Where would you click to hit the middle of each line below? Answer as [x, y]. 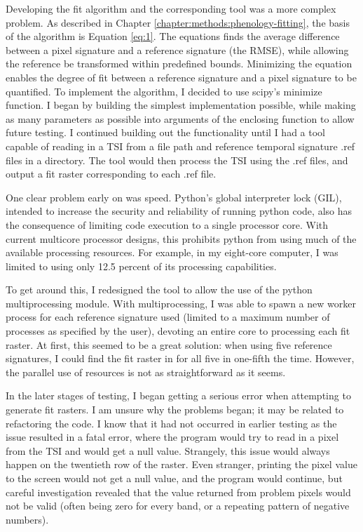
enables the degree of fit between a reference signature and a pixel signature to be [181, 77]
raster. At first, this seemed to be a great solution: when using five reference [169, 344]
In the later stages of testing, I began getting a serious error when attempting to [178, 395]
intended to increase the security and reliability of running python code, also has [179, 211]
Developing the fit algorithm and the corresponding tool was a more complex [171, 8]
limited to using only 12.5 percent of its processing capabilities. [141, 266]
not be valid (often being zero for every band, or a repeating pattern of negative [178, 506]
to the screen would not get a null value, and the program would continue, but [174, 478]
